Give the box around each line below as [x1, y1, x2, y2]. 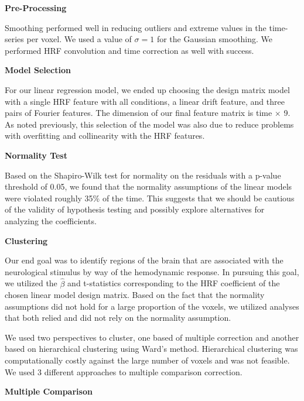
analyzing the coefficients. [5, 214, 97, 227]
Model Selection [5, 64, 71, 76]
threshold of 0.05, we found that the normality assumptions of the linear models [5, 180, 292, 193]
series [5, 33, 24, 45]
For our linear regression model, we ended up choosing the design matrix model [5, 83, 290, 95]
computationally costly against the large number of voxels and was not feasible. [5, 354, 290, 366]
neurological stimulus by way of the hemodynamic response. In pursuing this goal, [5, 265, 299, 277]
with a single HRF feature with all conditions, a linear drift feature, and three [5, 95, 285, 107]
